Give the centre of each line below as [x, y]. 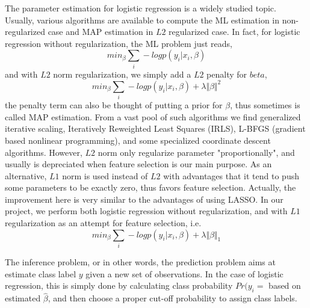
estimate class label [41, 273]
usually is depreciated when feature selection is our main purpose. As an [138, 164]
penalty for [227, 74]
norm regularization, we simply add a [122, 74]
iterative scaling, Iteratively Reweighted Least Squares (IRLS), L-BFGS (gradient [155, 128]
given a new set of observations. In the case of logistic [184, 273]
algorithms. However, [44, 152]
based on [285, 285]
